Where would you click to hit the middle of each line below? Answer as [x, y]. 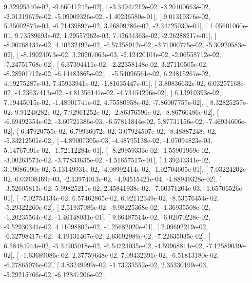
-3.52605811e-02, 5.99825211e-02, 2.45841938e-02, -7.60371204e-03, [103, 188]
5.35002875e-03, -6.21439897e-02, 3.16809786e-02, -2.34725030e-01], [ [106, 26]
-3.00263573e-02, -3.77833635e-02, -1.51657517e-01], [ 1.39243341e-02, [107, 159]
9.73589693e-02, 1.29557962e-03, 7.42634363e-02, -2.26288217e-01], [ [116, 35]
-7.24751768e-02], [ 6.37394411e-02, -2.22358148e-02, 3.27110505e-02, [106, 64]
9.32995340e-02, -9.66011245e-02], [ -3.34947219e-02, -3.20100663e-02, [107, 6]
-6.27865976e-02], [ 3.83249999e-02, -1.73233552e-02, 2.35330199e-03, [106, 265]
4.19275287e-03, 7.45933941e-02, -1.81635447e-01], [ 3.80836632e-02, [105, 83]
